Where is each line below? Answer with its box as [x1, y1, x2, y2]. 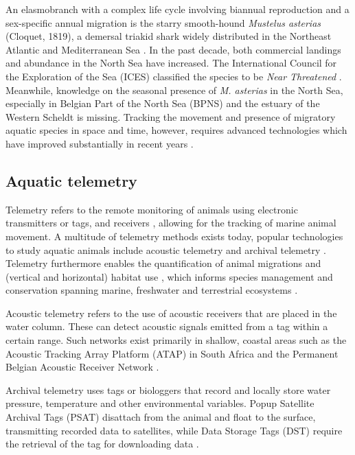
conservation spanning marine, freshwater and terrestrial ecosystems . [5, 283, 298, 297]
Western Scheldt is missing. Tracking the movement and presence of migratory [5, 109, 336, 124]
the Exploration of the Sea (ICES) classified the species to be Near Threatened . [5, 69, 342, 83]
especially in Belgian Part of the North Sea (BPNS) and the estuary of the [5, 96, 320, 110]
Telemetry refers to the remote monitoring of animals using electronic [5, 202, 298, 216]
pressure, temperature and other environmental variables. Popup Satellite [5, 396, 314, 410]
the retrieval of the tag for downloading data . [5, 436, 199, 451]
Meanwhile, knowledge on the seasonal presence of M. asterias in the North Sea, [5, 82, 343, 97]
